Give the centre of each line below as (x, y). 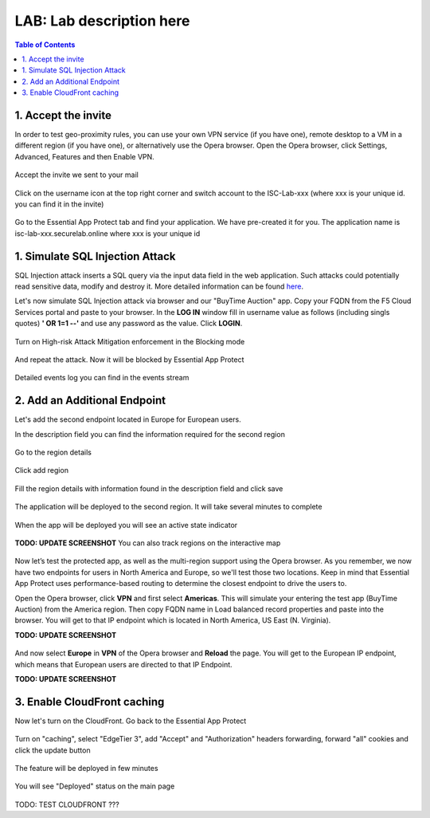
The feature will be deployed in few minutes (86, 769)
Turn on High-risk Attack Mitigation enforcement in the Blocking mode (130, 341)
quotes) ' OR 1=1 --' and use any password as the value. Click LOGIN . (129, 324)
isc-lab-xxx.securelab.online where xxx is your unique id (107, 233)
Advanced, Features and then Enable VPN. (84, 156)
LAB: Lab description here (102, 21)
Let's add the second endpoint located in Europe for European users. (128, 419)
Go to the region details (53, 452)
